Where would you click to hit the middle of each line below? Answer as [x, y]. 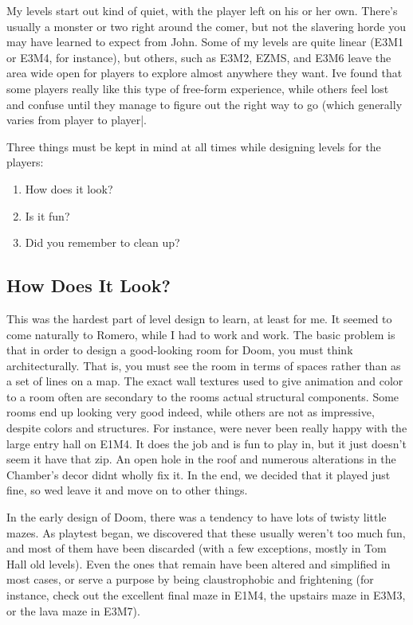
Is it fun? [47, 215]
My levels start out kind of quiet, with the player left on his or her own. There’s [202, 10]
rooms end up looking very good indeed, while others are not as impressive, [191, 412]
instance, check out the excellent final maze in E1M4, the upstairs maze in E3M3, [206, 595]
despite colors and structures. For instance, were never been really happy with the [207, 428]
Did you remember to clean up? [102, 242]
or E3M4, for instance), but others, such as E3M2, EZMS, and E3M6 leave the [199, 57]
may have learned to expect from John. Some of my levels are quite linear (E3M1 [205, 42]
